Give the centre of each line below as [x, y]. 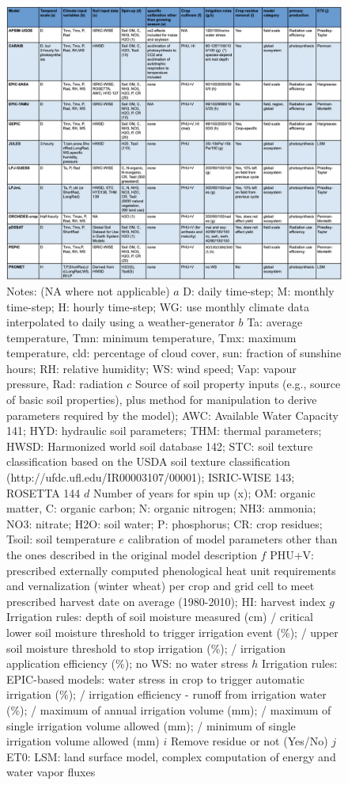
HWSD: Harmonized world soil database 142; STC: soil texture [160, 446]
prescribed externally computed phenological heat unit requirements [171, 570]
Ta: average [275, 322]
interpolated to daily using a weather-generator [121, 322]
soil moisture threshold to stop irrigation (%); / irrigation [146, 648]
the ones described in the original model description [132, 555]
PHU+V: [292, 555]
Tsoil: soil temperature [61, 539]
